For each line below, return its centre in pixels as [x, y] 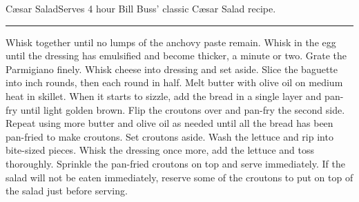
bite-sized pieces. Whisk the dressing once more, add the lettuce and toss [160, 150]
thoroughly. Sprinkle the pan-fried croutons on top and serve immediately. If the [175, 163]
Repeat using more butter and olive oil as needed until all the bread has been [169, 123]
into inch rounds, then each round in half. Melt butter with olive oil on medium [174, 82]
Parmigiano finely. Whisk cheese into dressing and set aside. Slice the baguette [172, 69]
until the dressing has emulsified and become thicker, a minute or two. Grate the [176, 55]
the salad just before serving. [67, 191]
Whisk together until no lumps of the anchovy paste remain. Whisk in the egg [171, 42]
